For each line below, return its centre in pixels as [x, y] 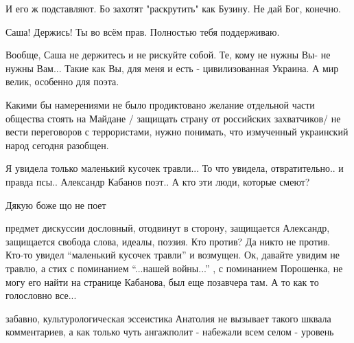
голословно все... [41, 295]
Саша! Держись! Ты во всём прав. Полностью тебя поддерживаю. [143, 31]
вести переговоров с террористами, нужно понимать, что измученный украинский [177, 132]
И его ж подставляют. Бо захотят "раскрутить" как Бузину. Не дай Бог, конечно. [173, 8]
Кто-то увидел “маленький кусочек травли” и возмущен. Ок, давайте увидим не [173, 255]
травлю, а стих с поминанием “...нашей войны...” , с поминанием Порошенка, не [174, 268]
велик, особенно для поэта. [62, 81]
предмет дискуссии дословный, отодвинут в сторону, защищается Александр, [168, 228]
